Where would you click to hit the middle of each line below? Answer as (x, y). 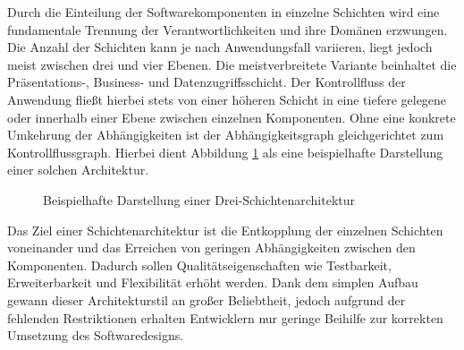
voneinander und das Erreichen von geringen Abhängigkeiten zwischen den (211, 248)
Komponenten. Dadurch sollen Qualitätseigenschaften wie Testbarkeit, (199, 265)
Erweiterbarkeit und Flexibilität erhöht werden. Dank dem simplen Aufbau (213, 282)
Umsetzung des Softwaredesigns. (96, 335)
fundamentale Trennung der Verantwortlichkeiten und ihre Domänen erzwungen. (228, 29)
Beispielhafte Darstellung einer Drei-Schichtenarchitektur (199, 199)
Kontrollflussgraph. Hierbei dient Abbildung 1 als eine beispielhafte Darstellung (225, 152)
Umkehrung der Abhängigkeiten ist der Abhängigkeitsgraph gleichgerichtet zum (226, 135)
